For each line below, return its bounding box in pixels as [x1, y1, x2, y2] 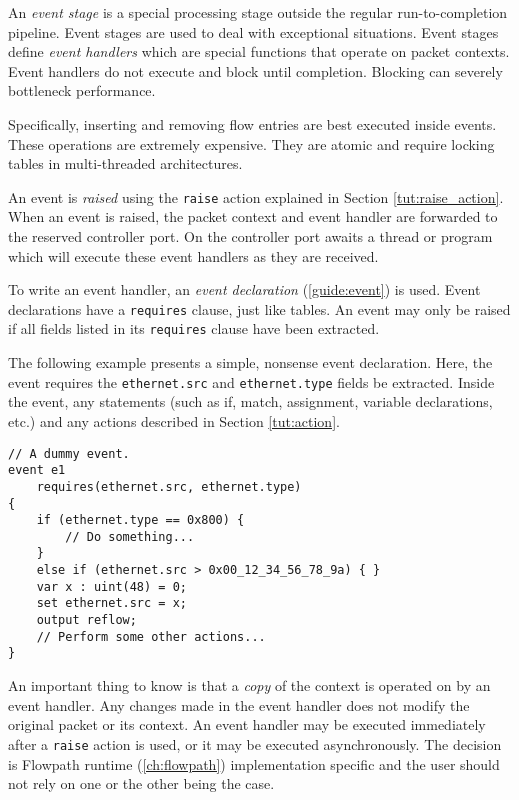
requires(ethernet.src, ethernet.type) [36, 479, 302, 494]
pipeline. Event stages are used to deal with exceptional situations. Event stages [8, 21, 499, 42]
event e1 [8, 463, 66, 478]
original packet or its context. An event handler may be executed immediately [8, 714, 486, 735]
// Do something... [65, 529, 195, 544]
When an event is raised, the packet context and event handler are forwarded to [8, 206, 498, 227]
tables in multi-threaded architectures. [8, 153, 243, 174]
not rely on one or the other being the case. [8, 773, 275, 794]
